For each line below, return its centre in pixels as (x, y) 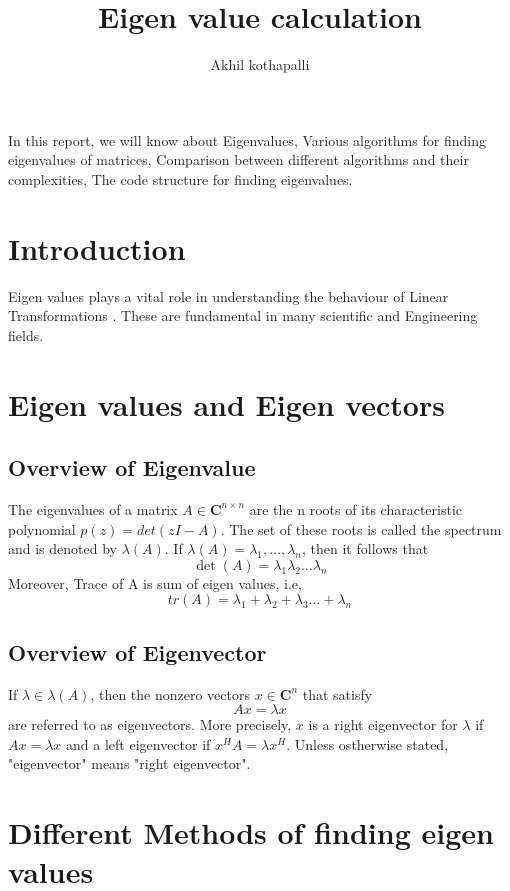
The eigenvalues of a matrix (93, 508)
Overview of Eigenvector (137, 651)
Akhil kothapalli (260, 64)
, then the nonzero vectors (170, 693)
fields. (26, 334)
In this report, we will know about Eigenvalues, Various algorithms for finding (247, 139)
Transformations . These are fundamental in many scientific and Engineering (243, 315)
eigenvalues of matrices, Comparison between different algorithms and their (238, 159)
